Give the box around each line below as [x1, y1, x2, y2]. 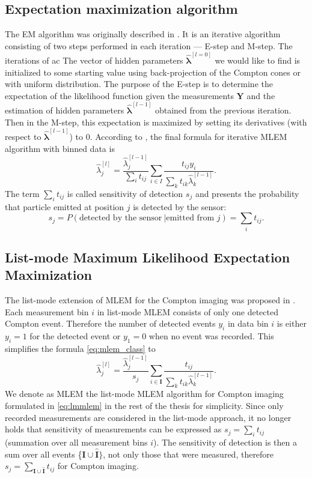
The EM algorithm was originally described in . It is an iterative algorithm [5, 28, 281, 40]
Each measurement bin [5, 305, 89, 318]
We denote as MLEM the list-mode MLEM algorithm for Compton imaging [5, 387, 284, 400]
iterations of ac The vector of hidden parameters [5, 54, 183, 67]
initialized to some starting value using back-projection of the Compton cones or [5, 65, 301, 78]
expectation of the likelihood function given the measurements [5, 89, 234, 101]
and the [246, 89, 275, 101]
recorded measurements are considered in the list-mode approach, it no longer [5, 411, 292, 423]
